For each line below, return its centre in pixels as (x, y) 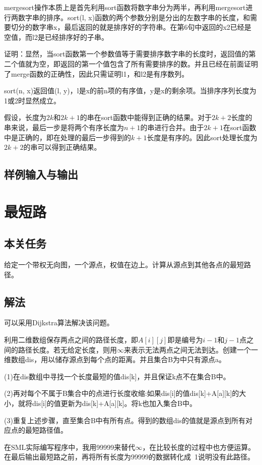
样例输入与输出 (41, 174)
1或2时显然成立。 (32, 100)
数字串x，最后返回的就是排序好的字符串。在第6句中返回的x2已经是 (142, 27)
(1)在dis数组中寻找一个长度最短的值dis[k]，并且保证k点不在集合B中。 (117, 376)
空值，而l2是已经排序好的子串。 (56, 37)
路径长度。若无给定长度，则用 (67, 349)
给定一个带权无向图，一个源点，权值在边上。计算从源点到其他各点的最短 (124, 265)
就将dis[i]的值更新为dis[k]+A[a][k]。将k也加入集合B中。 (107, 403)
